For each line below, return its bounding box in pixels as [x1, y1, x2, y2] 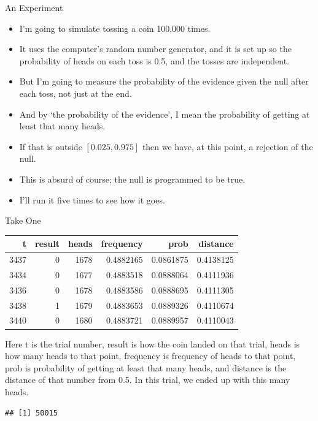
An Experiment [5, 1, 63, 13]
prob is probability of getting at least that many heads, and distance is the [5, 361, 287, 374]
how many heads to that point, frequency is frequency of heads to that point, [5, 349, 296, 362]
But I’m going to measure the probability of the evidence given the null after [19, 75, 309, 88]
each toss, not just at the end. [19, 86, 132, 99]
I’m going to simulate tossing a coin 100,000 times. [19, 21, 211, 34]
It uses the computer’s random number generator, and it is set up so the [19, 42, 292, 55]
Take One [5, 214, 41, 227]
